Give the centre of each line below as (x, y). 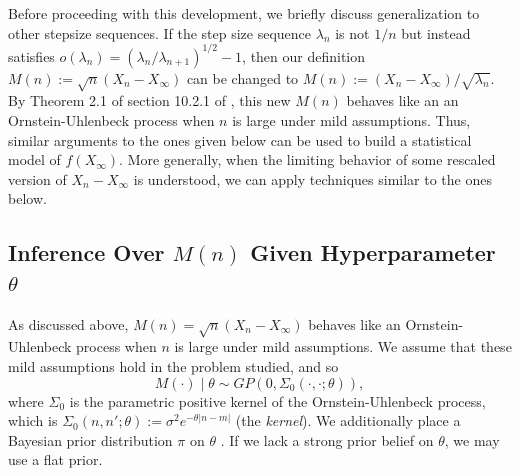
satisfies (31, 55)
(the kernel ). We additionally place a (348, 420)
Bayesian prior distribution (90, 439)
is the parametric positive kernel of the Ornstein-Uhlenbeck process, (277, 400)
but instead (436, 32)
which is (33, 420)
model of (34, 159)
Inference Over (86, 252)
